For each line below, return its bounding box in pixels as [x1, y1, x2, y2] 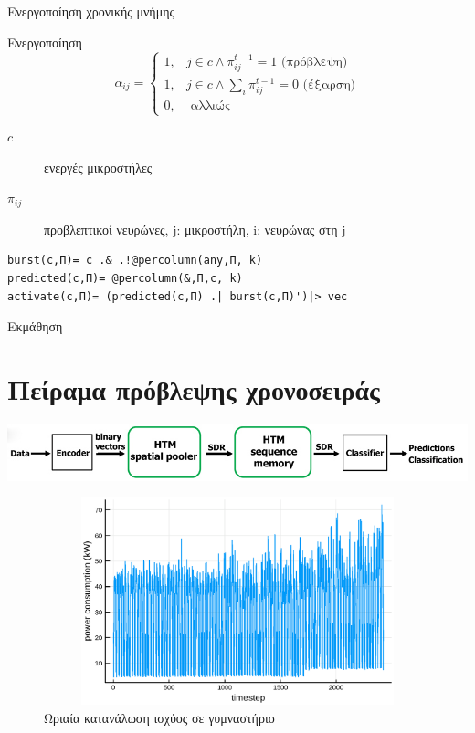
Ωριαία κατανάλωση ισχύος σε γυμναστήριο [44, 707, 275, 727]
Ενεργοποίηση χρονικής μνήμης [7, 2, 175, 20]
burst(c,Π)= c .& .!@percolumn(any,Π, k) [7, 254, 263, 267]
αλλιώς [190, 99, 231, 112]
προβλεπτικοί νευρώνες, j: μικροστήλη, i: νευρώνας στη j [44, 219, 346, 238]
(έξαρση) [302, 78, 356, 91]
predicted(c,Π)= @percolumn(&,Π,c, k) [7, 272, 243, 286]
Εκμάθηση [7, 317, 63, 336]
